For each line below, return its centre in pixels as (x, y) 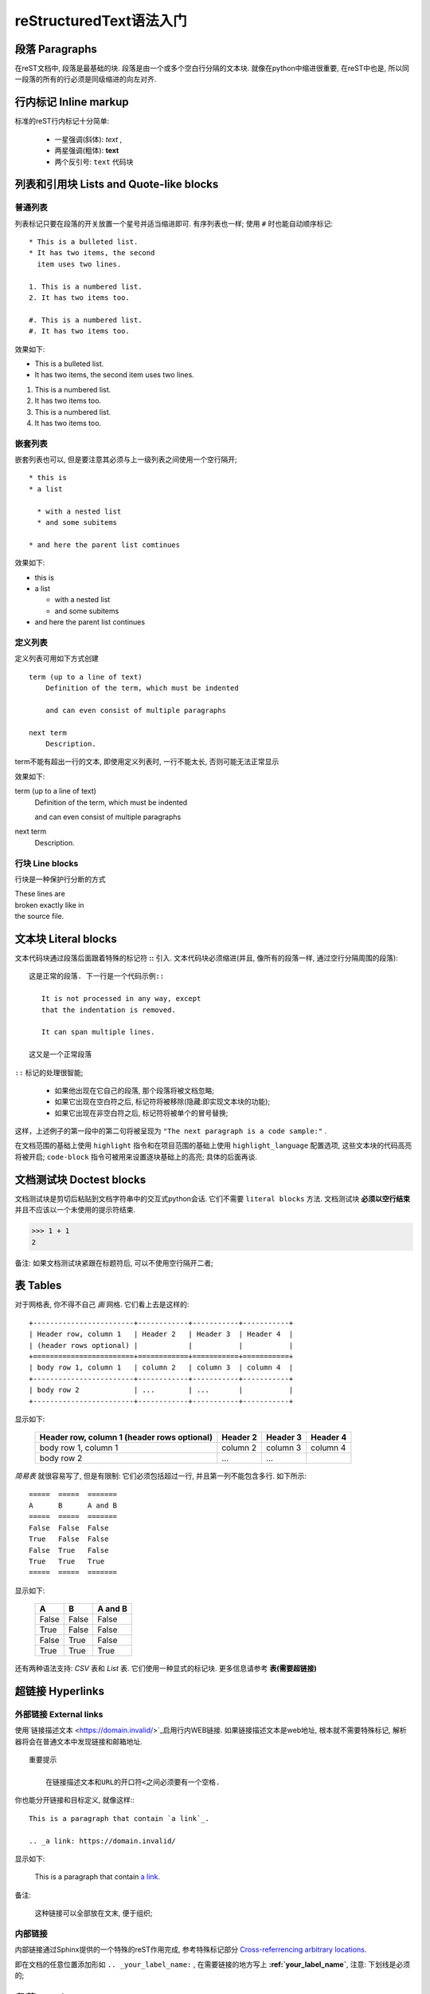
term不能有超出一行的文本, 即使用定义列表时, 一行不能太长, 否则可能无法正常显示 (147, 762)
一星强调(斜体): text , (88, 139)
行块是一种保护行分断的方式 (60, 879)
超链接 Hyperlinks (60, 1691)
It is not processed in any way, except (121, 999)
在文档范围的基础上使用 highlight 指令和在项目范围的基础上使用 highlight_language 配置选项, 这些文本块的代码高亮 (213, 1145)
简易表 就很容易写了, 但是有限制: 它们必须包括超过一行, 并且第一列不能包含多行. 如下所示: (160, 1476)
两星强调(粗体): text (87, 151)
